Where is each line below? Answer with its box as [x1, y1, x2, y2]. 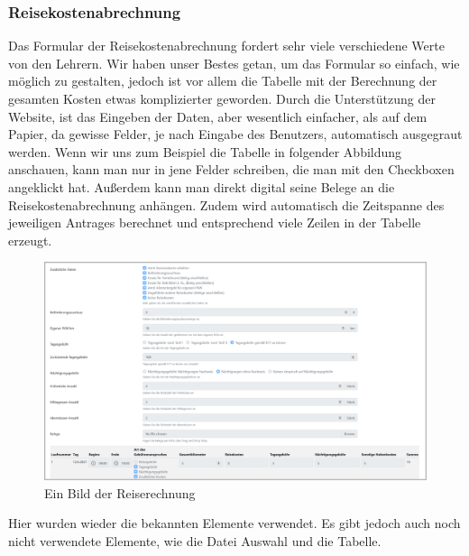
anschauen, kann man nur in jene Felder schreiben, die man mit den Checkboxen [8, 160, 455, 179]
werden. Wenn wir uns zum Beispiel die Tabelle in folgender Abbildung [8, 142, 402, 161]
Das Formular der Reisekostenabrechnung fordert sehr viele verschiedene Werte [8, 36, 445, 55]
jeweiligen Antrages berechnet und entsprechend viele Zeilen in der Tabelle [8, 213, 421, 232]
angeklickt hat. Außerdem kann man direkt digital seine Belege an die [8, 177, 395, 196]
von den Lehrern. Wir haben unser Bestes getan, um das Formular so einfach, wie [8, 53, 460, 72]
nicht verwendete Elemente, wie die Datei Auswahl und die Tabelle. [8, 531, 382, 550]
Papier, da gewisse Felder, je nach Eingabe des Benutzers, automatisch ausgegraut [8, 125, 463, 144]
